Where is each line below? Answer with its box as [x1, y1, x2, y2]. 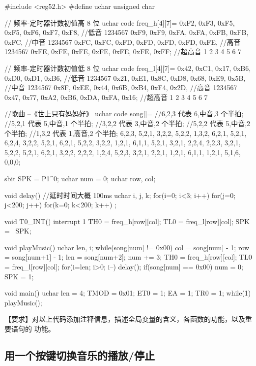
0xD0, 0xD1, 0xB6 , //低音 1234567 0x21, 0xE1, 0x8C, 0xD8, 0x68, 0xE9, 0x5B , [4, 72, 246, 83]
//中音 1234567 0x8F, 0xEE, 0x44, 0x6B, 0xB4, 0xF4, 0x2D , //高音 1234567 [4, 82, 237, 93]
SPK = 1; [4, 271, 34, 281]
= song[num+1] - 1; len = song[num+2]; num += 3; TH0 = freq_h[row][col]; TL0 [4, 252, 252, 262]
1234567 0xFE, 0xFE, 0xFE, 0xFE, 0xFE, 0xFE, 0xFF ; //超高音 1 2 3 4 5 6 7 [4, 46, 242, 57]
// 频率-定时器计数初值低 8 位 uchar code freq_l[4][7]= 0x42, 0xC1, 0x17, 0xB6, [4, 63, 251, 73]
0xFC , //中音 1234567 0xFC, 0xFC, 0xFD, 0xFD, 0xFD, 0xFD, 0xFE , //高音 [4, 36, 241, 47]
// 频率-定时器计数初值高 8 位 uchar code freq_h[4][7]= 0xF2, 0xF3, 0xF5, [4, 17, 235, 28]
